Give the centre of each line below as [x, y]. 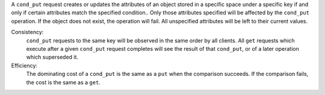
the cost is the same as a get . [63, 82]
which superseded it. [52, 57]
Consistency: [27, 32]
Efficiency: [24, 65]
